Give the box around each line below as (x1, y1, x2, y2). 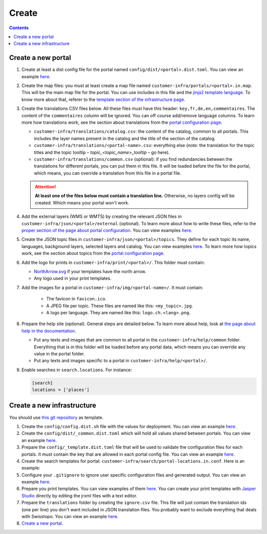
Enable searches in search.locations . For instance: (21, 367, 132, 373)
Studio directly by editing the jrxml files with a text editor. (21, 492, 138, 498)
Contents (9, 25, 29, 31)
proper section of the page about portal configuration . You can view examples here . (21, 228, 193, 234)
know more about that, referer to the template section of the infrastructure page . (21, 97, 185, 102)
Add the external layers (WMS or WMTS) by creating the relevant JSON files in (21, 213, 182, 220)
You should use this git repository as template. (9, 414, 104, 420)
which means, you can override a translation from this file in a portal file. (34, 170, 181, 176)
